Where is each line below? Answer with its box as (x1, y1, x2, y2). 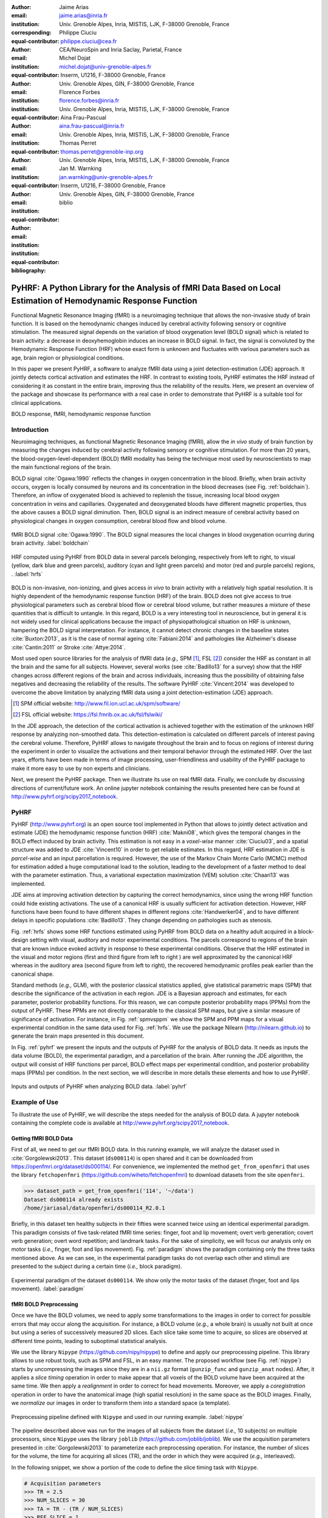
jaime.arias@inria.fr (59, 12, 108, 19)
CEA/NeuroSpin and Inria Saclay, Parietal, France (59, 46, 182, 53)
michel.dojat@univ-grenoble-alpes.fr (59, 63, 152, 70)
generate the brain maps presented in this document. (11, 1032, 145, 1040)
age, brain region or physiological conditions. (11, 354, 125, 361)
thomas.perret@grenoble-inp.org (60, 148, 144, 155)
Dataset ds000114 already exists (24, 1196, 124, 1203)
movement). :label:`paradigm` (11, 1285, 85, 1292)
